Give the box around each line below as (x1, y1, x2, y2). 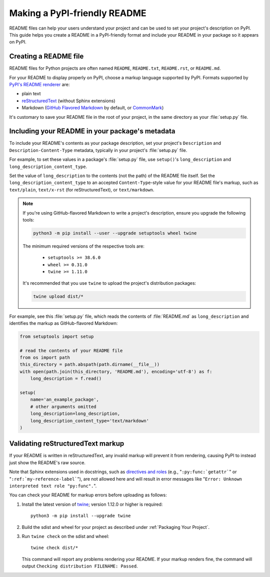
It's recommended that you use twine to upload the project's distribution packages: (22, 280, 196, 286)
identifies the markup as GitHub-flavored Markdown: (9, 320, 118, 326)
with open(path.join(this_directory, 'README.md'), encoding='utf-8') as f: (19, 368, 212, 374)
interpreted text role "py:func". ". (9, 483, 97, 489)
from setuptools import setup (19, 333, 94, 339)
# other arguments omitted (30, 404, 97, 410)
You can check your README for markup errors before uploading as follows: (9, 492, 167, 498)
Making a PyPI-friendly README (9, 8, 146, 19)
